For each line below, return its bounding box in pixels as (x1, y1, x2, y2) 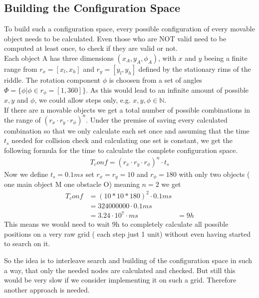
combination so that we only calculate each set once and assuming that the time (4, 125, 250, 136)
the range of (4, 114, 41, 125)
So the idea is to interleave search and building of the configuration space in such (4, 255, 253, 265)
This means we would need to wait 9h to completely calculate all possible (4, 219, 229, 229)
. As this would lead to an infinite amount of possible (86, 84, 249, 95)
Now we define (4, 169, 48, 179)
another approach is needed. (4, 284, 90, 295)
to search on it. (4, 238, 50, 249)
